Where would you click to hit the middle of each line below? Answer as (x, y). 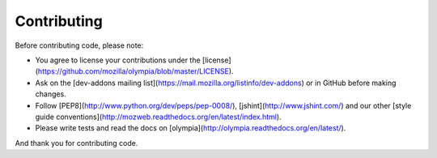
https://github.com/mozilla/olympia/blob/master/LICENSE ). (136, 71)
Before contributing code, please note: (79, 45)
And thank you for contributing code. (76, 143)
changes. (51, 94)
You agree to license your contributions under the (118, 60)
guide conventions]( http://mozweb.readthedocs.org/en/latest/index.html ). (159, 117)
